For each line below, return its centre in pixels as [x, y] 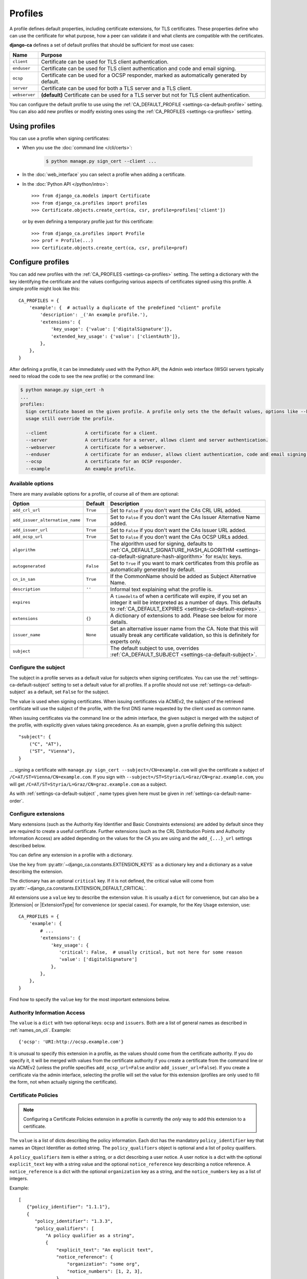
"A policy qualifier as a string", [90, 1235]
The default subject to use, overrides [155, 648]
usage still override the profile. [70, 419]
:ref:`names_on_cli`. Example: [40, 1030]
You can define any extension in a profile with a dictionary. [71, 855]
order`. [17, 801]
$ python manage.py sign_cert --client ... [101, 161]
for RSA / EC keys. [224, 556]
